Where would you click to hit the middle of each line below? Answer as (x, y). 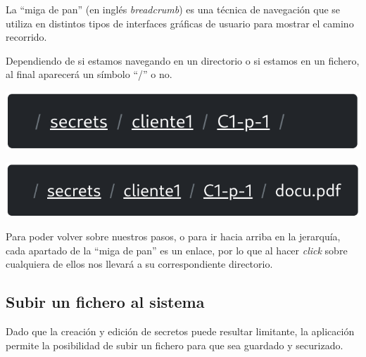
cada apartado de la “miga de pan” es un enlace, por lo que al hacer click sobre (177, 250)
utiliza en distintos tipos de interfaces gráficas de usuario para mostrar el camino (180, 23)
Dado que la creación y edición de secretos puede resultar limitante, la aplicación (180, 331)
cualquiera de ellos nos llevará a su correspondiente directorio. (139, 264)
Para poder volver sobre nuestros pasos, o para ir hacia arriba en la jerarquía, (173, 236)
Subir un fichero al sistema (105, 302)
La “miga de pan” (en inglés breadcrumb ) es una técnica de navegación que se (173, 9)
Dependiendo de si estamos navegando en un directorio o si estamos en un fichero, (183, 60)
